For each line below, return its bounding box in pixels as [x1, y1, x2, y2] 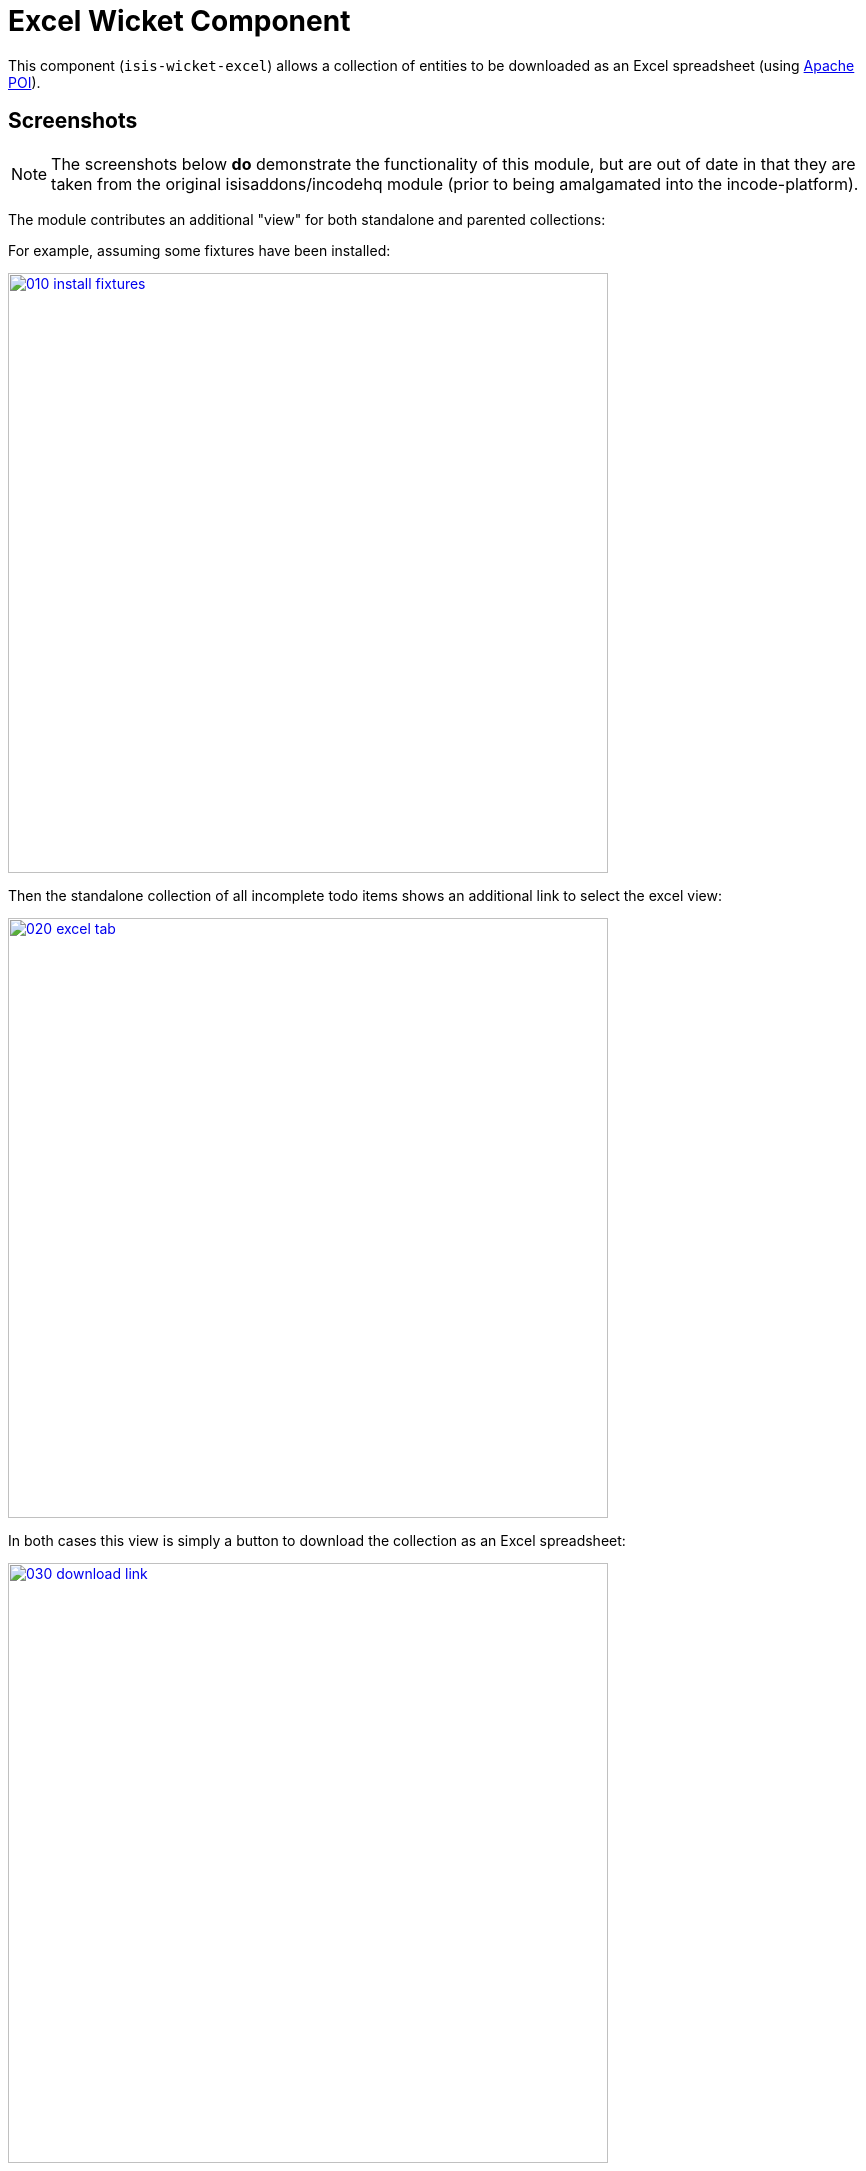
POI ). [8, 73, 41, 91]
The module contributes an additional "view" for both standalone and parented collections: [8, 210, 606, 228]
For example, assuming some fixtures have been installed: [8, 241, 391, 259]
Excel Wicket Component [8, 4, 351, 38]
